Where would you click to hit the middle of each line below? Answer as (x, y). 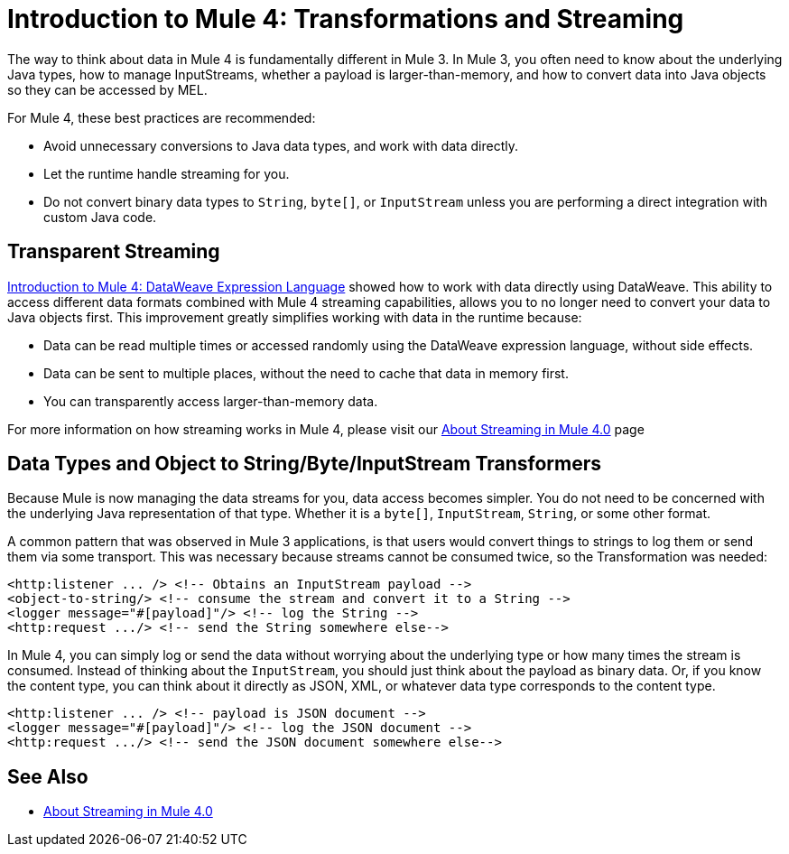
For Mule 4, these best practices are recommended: (162, 117)
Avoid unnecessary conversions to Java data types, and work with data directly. (281, 145)
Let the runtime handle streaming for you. (167, 173)
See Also (48, 776)
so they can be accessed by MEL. (107, 89)
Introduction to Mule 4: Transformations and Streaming (346, 19)
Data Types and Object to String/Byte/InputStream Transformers (305, 464)
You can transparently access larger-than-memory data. (211, 401)
